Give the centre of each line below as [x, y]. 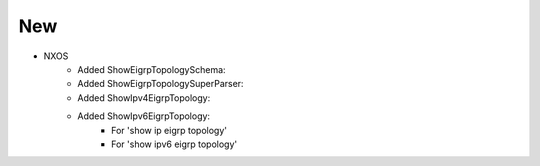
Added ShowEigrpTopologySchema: [151, 69]
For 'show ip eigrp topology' [169, 130]
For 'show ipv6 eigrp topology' [174, 144]
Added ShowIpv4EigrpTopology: [144, 97]
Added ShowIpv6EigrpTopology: [143, 116]
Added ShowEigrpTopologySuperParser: [160, 84]
